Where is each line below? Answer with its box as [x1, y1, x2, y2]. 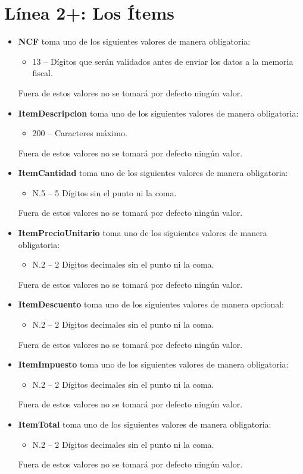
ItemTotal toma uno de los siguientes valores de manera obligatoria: [18, 418, 271, 430]
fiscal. [32, 67, 53, 79]
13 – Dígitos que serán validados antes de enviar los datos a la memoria [32, 55, 293, 67]
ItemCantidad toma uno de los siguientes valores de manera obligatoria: [18, 167, 288, 179]
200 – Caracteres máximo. [32, 127, 127, 139]
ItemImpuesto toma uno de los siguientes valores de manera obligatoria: [18, 358, 289, 371]
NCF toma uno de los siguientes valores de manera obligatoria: [18, 35, 251, 48]
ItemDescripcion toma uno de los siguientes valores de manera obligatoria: [18, 106, 299, 119]
